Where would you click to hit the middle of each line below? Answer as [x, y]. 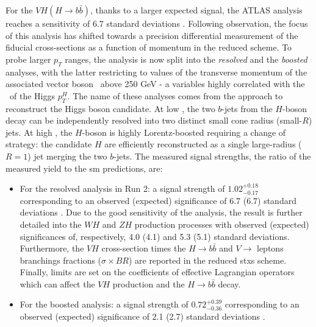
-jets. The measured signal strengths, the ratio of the [212, 156]
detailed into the [51, 224]
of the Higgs [32, 95]
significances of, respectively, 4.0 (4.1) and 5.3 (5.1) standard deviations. [155, 236]
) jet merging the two [67, 156]
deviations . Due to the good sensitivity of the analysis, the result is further [161, 212]
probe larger [28, 59]
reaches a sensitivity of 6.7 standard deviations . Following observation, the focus [157, 23]
